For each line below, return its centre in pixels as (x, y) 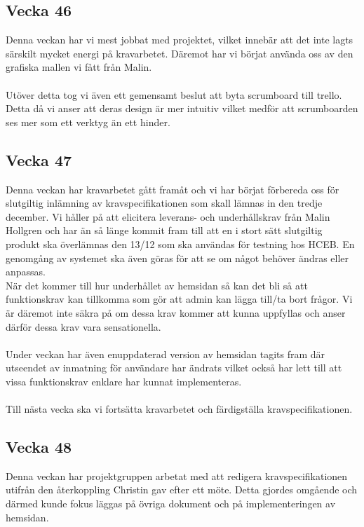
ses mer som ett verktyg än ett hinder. (88, 122)
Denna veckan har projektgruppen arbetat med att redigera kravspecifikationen (177, 475)
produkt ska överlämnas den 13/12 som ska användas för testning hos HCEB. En (180, 244)
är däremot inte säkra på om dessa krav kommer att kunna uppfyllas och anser (176, 312)
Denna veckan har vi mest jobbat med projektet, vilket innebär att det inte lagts (180, 40)
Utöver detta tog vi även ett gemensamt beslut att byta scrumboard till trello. (174, 94)
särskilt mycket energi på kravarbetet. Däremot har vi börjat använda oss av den (180, 53)
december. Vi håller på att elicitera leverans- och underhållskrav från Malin (168, 216)
